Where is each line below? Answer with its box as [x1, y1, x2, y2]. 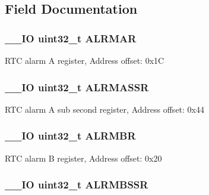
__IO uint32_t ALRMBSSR [5, 177, 148, 192]
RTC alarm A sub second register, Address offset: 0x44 [5, 103, 204, 115]
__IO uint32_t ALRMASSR [5, 79, 149, 94]
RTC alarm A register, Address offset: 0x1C [5, 54, 164, 66]
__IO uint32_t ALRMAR [5, 30, 137, 45]
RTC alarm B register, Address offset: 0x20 [5, 151, 162, 164]
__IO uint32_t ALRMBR [5, 128, 136, 143]
